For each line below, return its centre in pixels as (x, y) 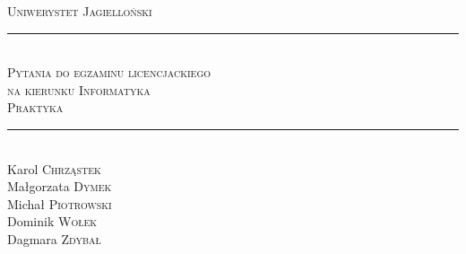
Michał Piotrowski (60, 203)
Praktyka (35, 107)
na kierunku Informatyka (79, 89)
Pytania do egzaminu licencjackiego (109, 72)
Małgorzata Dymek (60, 186)
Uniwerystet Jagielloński (80, 11)
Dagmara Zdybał (54, 238)
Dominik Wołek (52, 221)
